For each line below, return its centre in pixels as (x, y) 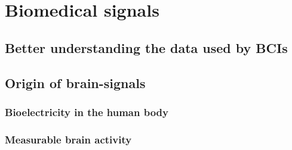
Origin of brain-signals (75, 82)
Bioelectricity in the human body (87, 112)
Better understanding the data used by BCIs (146, 47)
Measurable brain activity (68, 139)
